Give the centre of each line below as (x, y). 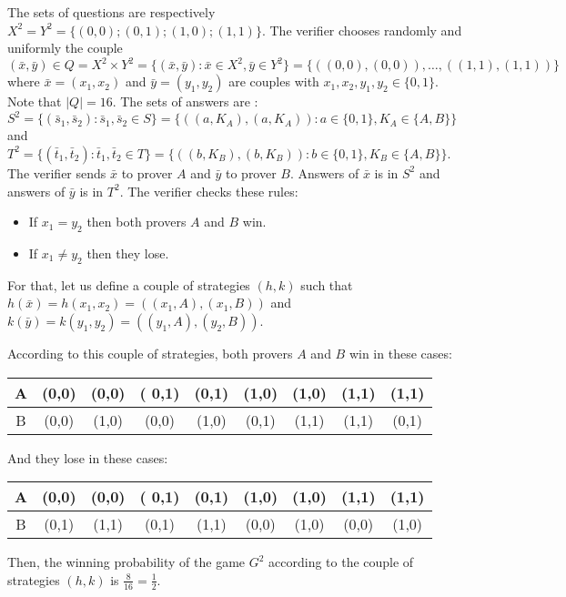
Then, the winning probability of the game (126, 562)
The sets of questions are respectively (111, 12)
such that (327, 284)
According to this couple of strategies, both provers (150, 353)
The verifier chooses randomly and (366, 30)
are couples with (274, 81)
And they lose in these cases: (88, 457)
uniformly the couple (65, 48)
